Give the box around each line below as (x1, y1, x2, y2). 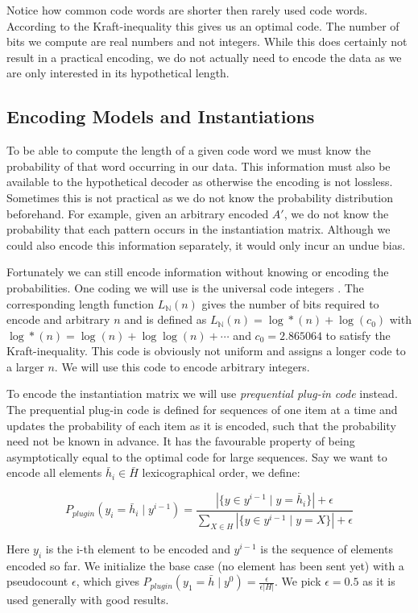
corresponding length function (6, 295, 154, 312)
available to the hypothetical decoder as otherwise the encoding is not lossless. (6, 173, 393, 190)
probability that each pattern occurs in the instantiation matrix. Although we (6, 221, 391, 238)
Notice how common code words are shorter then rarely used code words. (6, 2, 368, 18)
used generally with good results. (6, 591, 169, 608)
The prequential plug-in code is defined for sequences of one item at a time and (6, 401, 398, 418)
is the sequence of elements (260, 540, 393, 557)
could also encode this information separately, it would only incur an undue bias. (6, 236, 406, 253)
